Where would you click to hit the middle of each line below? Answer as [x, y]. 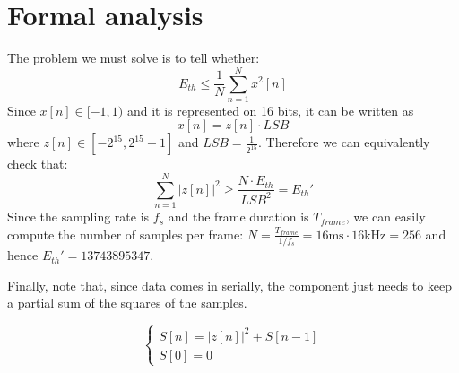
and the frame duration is [238, 217]
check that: [38, 164]
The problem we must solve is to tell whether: [134, 58]
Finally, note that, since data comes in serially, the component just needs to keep [230, 285]
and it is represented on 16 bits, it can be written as [270, 110]
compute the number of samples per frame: [126, 234]
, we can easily [385, 217]
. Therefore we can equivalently [344, 142]
